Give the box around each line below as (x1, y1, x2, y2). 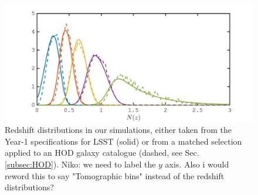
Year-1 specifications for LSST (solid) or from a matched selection (5, 135, 242, 147)
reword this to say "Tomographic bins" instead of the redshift (5, 169, 225, 182)
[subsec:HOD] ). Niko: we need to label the (5, 158, 156, 170)
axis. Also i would (165, 158, 229, 170)
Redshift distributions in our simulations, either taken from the (5, 124, 232, 136)
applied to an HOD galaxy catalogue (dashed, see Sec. (5, 146, 199, 159)
